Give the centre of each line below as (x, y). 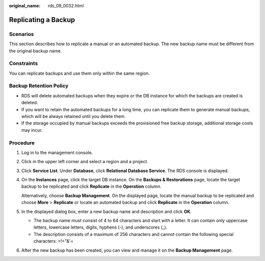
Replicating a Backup (42, 20)
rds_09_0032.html (66, 6)
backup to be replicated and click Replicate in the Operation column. (91, 186)
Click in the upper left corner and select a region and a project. (85, 162)
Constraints (24, 63)
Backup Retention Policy (39, 86)
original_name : (25, 6)
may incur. (32, 130)
